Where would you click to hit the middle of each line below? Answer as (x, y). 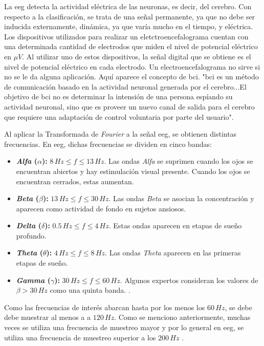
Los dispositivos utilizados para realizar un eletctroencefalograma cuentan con (126, 36)
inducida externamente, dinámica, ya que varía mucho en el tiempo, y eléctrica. (129, 26)
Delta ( (29, 225)
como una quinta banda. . (90, 290)
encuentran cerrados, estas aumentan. (75, 181)
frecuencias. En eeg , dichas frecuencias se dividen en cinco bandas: (108, 144)
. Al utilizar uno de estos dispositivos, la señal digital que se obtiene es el (137, 56)
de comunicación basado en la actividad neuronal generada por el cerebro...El (125, 86)
